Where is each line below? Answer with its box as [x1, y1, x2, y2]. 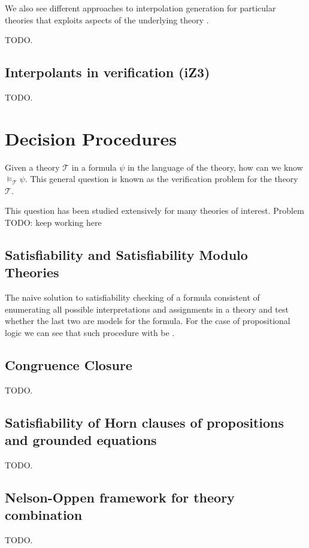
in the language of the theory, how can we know [127, 161, 303, 173]
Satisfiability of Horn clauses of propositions [5, 413, 284, 431]
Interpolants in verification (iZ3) [5, 63, 210, 81]
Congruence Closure [5, 356, 132, 374]
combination [5, 505, 83, 524]
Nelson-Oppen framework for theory [5, 488, 235, 507]
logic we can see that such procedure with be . [5, 326, 175, 339]
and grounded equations [5, 431, 157, 449]
